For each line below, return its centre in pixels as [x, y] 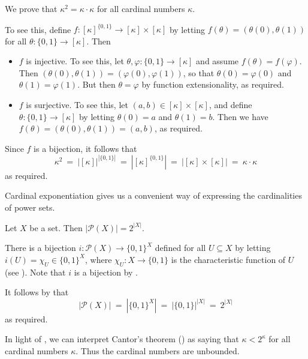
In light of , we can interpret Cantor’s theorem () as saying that [122, 339]
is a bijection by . [106, 272]
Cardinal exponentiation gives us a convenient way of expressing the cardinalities [153, 195]
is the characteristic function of [228, 259]
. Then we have [240, 116]
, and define [230, 105]
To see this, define [38, 29]
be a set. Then [56, 227]
